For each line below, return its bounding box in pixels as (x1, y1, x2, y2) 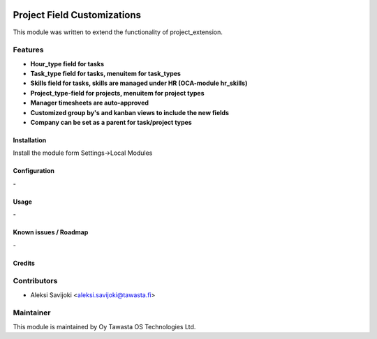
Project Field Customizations (13, 9, 142, 21)
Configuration (13, 167, 55, 175)
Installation (13, 136, 47, 144)
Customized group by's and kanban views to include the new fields (30, 108, 230, 116)
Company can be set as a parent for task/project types (30, 119, 192, 126)
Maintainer (13, 308, 51, 317)
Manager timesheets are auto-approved (30, 98, 149, 107)
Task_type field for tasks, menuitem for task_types (30, 70, 182, 78)
